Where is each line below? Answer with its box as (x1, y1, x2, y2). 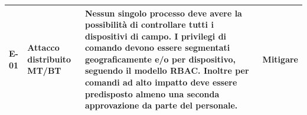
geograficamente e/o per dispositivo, (84, 52, 236, 65)
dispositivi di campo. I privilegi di (84, 29, 227, 42)
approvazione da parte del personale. (84, 99, 238, 111)
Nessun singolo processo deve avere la (84, 6, 242, 19)
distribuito (27, 52, 71, 65)
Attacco (27, 41, 60, 54)
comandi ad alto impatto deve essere (84, 76, 237, 88)
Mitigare (262, 52, 298, 65)
